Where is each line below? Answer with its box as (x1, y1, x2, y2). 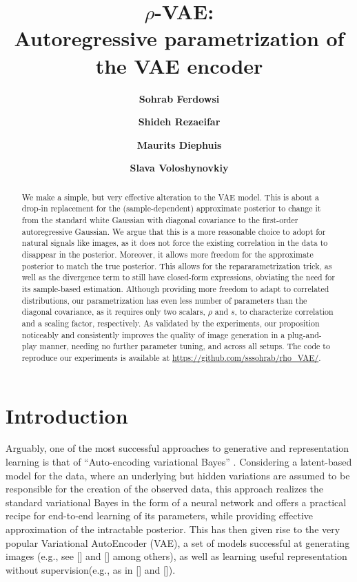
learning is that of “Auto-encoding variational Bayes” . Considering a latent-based (6, 455, 352, 469)
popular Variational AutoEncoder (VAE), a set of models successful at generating (6, 535, 350, 550)
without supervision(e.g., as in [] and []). (6, 562, 176, 576)
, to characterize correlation (234, 306, 334, 318)
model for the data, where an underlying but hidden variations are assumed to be (6, 468, 350, 482)
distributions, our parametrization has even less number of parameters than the (21, 294, 307, 306)
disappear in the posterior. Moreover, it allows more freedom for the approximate (21, 248, 314, 260)
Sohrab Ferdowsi (139, 91, 220, 105)
